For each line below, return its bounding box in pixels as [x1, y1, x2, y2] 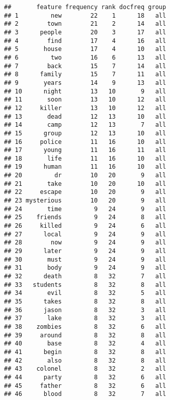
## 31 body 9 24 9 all [4, 264, 166, 272]
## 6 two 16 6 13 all [4, 54, 166, 61]
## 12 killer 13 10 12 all [4, 104, 166, 112]
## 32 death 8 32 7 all [4, 273, 166, 280]
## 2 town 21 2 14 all [4, 20, 166, 28]
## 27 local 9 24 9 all [4, 230, 166, 238]
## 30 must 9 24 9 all [4, 256, 166, 263]
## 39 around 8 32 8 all [4, 331, 166, 339]
